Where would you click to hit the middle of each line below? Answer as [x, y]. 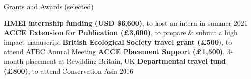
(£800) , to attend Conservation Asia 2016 [69, 70]
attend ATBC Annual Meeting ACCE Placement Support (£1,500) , [115, 51]
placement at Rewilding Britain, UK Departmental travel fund [125, 61]
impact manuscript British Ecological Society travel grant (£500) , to [118, 42]
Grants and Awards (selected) [49, 6]
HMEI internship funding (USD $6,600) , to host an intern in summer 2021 [126, 23]
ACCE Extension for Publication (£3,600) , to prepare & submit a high [121, 32]
